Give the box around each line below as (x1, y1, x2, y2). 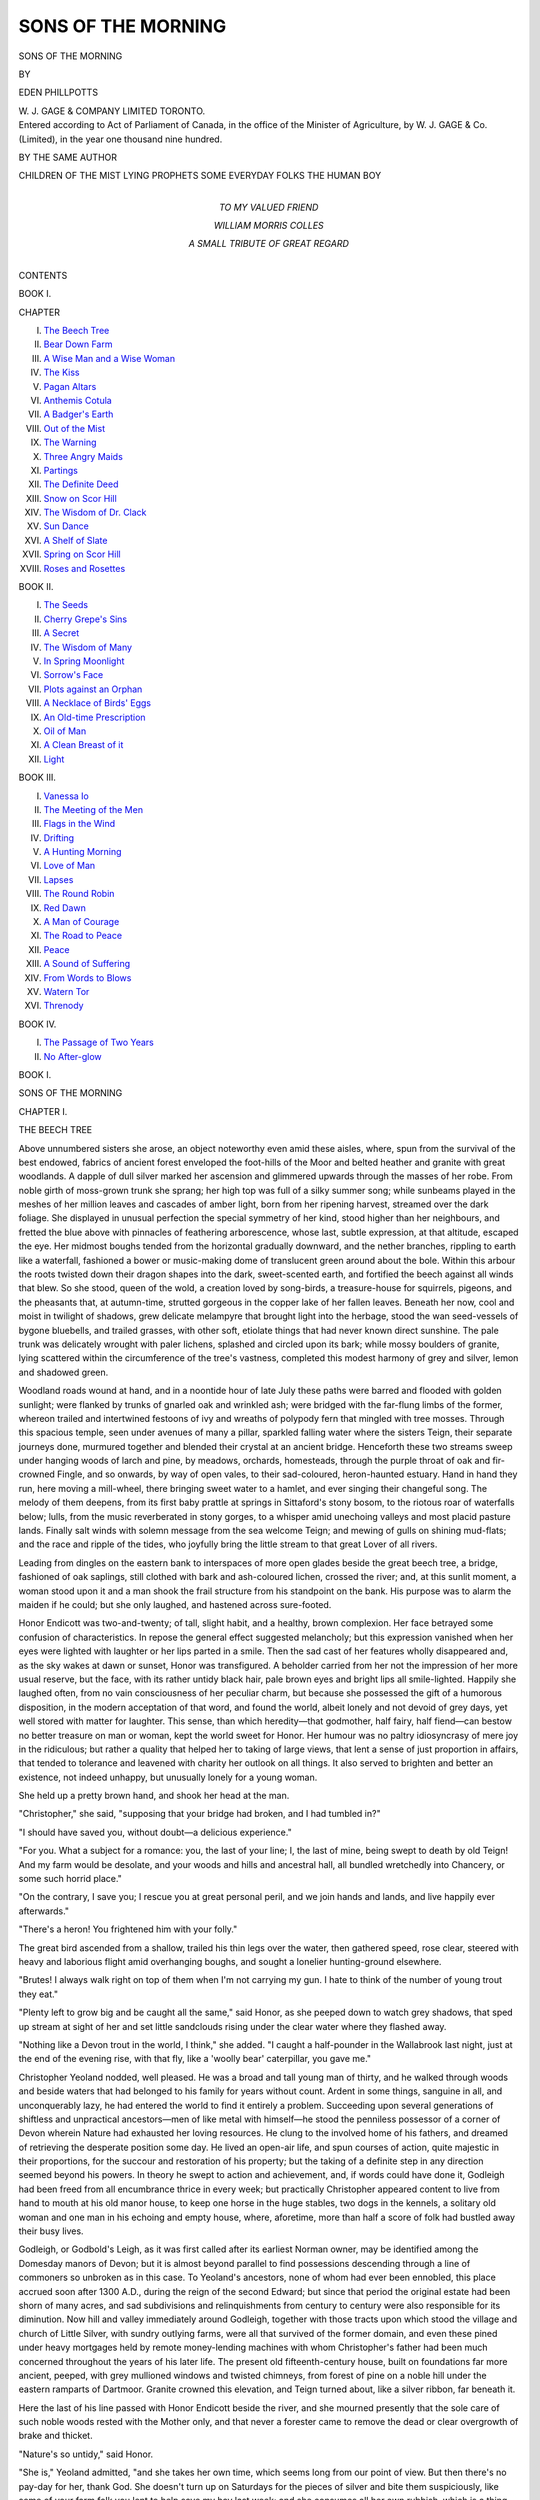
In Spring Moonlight (43, 655, 125, 667)
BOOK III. (18, 771, 57, 784)
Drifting (43, 831, 75, 844)
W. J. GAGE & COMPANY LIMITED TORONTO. (18, 105, 206, 117)
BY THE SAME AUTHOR (18, 151, 117, 163)
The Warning (43, 436, 97, 449)
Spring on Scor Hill (43, 548, 121, 560)
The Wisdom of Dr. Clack (43, 506, 147, 519)
